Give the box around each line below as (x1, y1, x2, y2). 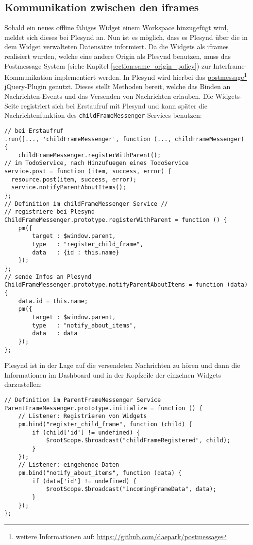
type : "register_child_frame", (32, 241, 144, 248)
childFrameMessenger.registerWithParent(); (18, 151, 161, 159)
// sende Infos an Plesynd (4, 273, 91, 280)
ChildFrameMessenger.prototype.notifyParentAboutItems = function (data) (4, 281, 248, 289)
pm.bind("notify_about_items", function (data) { (18, 469, 182, 476)
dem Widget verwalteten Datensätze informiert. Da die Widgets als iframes (4, 41, 229, 52)
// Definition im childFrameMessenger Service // (4, 200, 168, 207)
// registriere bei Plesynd (4, 208, 95, 216)
